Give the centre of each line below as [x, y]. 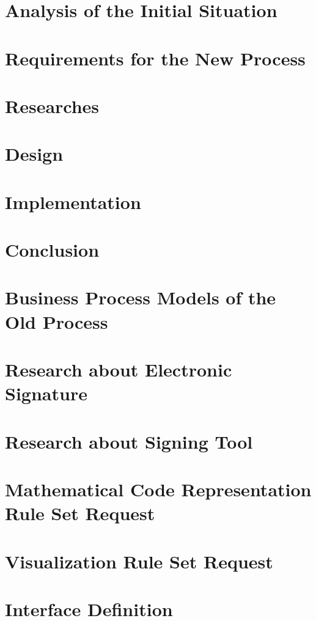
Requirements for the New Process [155, 58]
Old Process [57, 321]
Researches [52, 105]
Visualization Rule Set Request [139, 561]
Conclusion [52, 250]
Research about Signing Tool [129, 441]
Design [34, 154]
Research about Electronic [119, 369]
